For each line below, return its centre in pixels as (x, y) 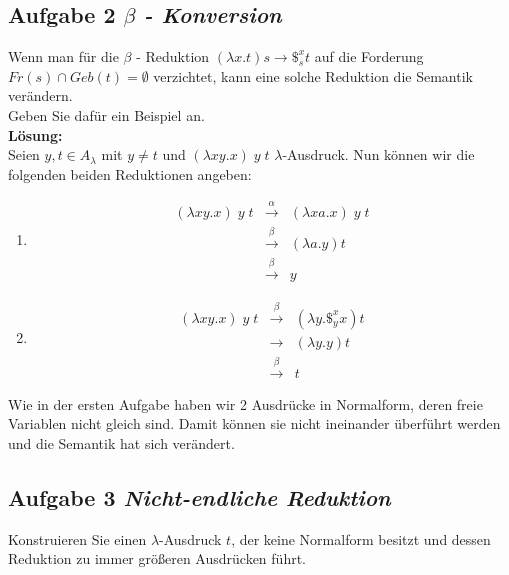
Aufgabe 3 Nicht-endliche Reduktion (199, 496)
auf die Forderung (369, 56)
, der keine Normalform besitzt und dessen (361, 538)
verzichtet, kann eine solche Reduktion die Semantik (313, 75)
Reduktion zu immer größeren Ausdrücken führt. (157, 558)
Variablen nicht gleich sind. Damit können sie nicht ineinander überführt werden (254, 423)
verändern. (40, 95)
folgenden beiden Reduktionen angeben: (130, 173)
